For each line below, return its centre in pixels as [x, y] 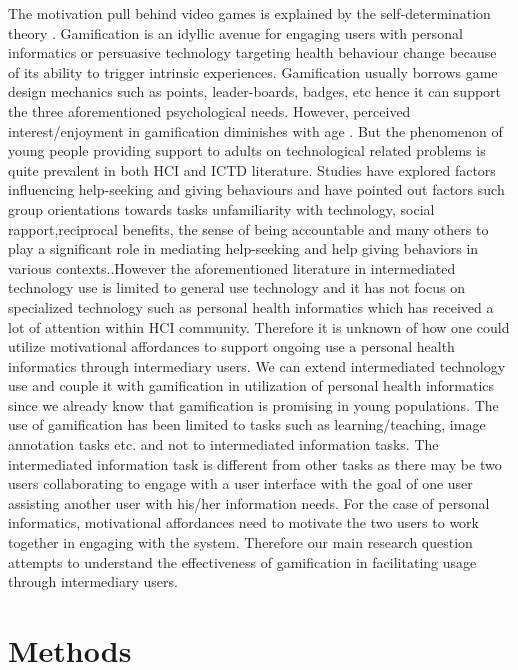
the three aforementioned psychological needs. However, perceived [209, 110]
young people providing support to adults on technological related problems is [247, 150]
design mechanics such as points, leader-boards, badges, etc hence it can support [255, 91]
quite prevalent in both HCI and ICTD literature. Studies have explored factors [252, 169]
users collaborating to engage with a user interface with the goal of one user [240, 483]
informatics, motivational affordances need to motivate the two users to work [243, 522]
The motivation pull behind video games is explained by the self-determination [249, 13]
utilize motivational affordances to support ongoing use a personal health [231, 346]
